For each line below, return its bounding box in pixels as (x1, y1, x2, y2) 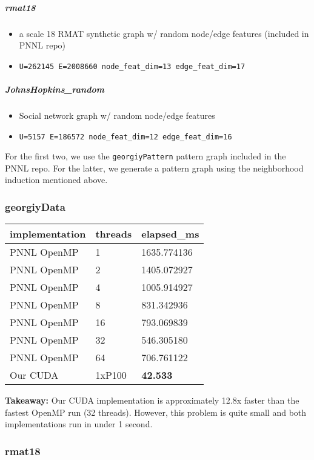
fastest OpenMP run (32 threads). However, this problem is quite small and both (5, 405, 307, 418)
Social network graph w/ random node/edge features (19, 108, 215, 121)
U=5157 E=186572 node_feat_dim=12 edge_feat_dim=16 (19, 132, 232, 141)
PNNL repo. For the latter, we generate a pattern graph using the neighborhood (5, 161, 304, 174)
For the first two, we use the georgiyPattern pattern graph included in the (5, 150, 286, 162)
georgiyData (5, 199, 65, 214)
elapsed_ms (141, 227, 199, 241)
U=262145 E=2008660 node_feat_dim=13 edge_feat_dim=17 (19, 62, 246, 71)
